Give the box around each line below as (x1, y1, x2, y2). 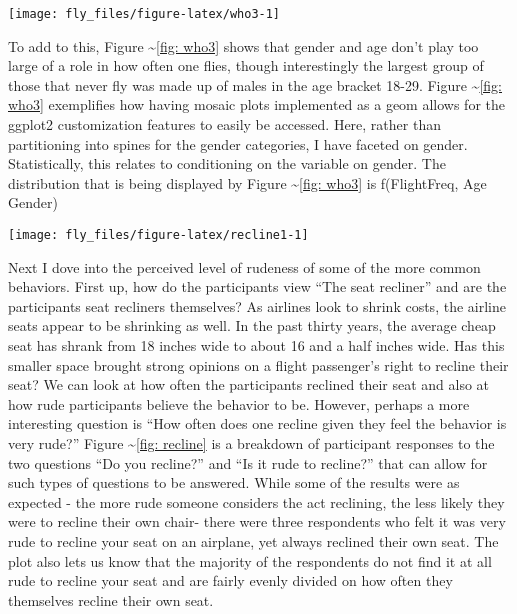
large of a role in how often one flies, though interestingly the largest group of (8, 55, 484, 76)
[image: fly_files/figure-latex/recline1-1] (8, 228, 309, 242)
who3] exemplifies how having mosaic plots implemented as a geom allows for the (8, 94, 505, 115)
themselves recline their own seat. (8, 589, 214, 610)
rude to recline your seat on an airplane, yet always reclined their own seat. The (8, 530, 499, 551)
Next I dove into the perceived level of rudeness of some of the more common (8, 256, 481, 277)
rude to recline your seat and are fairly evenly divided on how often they (8, 570, 453, 591)
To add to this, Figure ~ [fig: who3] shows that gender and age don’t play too (8, 35, 479, 56)
